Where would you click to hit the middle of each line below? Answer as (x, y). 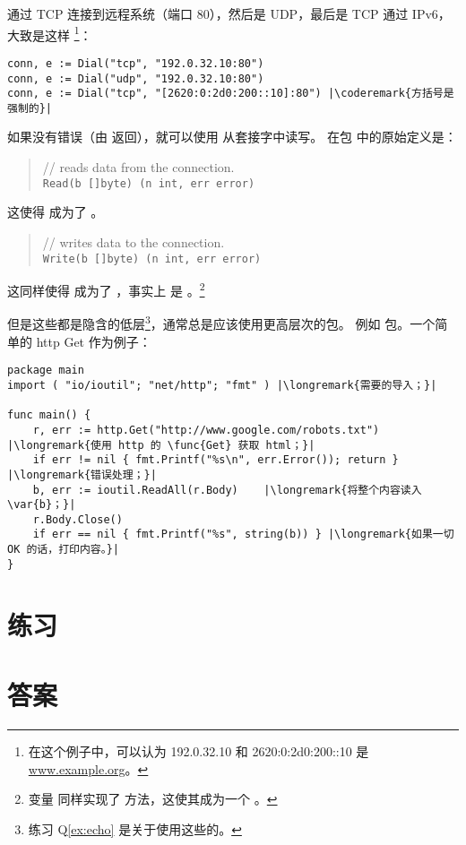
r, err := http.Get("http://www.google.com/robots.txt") (206, 430)
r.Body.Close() (78, 519)
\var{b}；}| (42, 505)
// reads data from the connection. (138, 167)
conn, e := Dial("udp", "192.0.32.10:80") (136, 78)
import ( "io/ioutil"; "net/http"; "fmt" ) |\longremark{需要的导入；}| (222, 385)
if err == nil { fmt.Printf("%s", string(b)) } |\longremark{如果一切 (243, 535)
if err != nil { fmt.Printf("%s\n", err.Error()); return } (216, 460)
